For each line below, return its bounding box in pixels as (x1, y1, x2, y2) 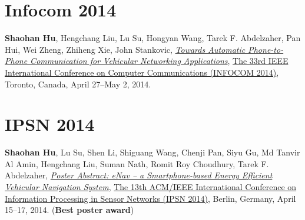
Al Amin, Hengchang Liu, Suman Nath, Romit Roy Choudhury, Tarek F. (5, 157, 269, 170)
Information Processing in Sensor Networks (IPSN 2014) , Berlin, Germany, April (5, 192, 296, 204)
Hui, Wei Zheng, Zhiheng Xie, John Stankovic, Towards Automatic (5, 43, 246, 55)
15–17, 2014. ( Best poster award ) (5, 204, 134, 216)
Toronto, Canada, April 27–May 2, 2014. (5, 77, 151, 90)
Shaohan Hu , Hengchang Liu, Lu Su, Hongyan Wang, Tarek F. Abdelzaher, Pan (5, 32, 301, 44)
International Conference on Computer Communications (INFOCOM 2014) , (5, 66, 279, 78)
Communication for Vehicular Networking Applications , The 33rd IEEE (30, 55, 289, 67)
